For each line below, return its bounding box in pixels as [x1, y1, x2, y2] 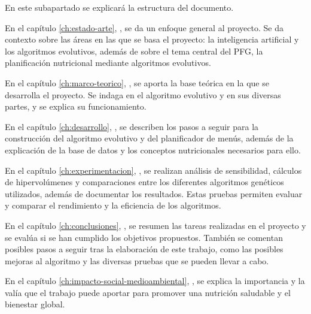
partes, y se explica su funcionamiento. [5, 100, 147, 113]
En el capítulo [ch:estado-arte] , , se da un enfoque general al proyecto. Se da [5, 21, 283, 34]
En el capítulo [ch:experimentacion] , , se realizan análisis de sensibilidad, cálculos [5, 164, 302, 176]
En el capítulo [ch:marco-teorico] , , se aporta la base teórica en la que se [5, 76, 269, 89]
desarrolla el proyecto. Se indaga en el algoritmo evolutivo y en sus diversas [5, 88, 281, 101]
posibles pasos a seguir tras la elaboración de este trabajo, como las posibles [5, 243, 283, 255]
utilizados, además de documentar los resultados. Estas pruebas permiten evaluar [5, 187, 303, 200]
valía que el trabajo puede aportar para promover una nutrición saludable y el [5, 286, 291, 298]
